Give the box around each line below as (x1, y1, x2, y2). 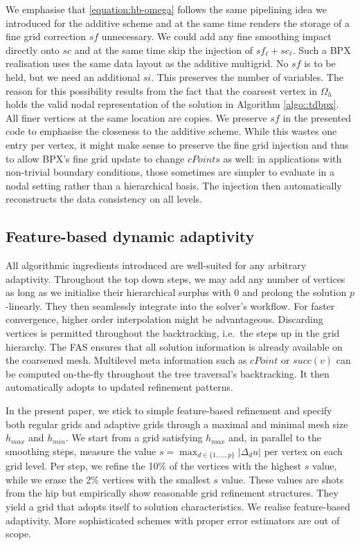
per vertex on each (264, 443, 343, 458)
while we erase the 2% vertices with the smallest (6, 472, 210, 486)
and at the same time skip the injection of (74, 42, 253, 57)
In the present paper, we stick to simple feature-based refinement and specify (6, 403, 332, 418)
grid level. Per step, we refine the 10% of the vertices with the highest (6, 459, 302, 473)
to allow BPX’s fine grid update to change (6, 151, 185, 165)
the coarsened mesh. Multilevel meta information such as (6, 353, 247, 367)
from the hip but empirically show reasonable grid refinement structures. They (6, 486, 339, 500)
